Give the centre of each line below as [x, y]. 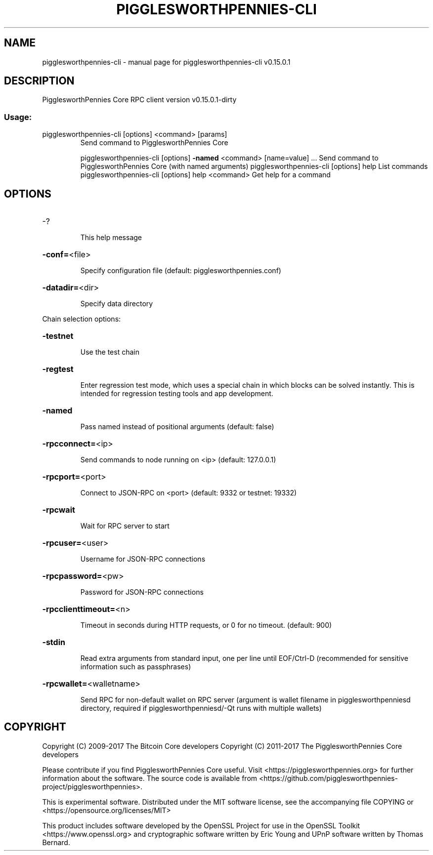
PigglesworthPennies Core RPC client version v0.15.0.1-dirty [139, 100]
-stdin [54, 642]
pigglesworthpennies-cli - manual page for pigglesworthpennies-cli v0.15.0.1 [166, 62]
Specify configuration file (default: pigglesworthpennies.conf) [181, 271]
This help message [111, 238]
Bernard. [56, 842]
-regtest [58, 369]
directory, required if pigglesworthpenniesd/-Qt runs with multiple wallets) [201, 708]
